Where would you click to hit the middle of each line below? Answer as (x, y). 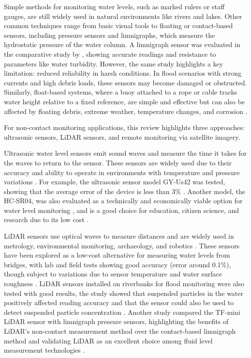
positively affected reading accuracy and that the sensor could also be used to (119, 302)
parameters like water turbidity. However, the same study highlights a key (114, 63)
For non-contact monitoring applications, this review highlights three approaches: (124, 127)
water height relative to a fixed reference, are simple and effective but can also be (125, 101)
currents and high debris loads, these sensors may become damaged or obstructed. (125, 82)
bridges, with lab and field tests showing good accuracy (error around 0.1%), (118, 264)
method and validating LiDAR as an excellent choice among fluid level (108, 340)
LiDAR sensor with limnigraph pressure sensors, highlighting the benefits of (116, 321)
